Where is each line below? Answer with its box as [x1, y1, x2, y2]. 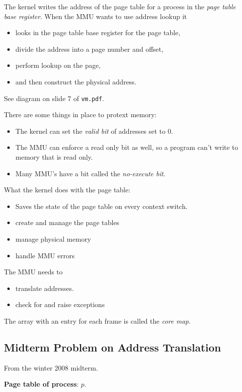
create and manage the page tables [15, 217, 120, 227]
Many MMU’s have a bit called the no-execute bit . [15, 168, 165, 178]
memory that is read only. [15, 152, 93, 162]
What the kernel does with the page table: [4, 185, 131, 195]
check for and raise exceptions [15, 299, 105, 309]
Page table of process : [4, 379, 79, 389]
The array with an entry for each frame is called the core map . [4, 315, 191, 326]
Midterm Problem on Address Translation [4, 339, 222, 354]
